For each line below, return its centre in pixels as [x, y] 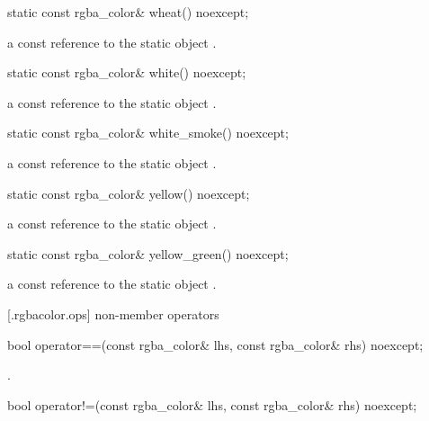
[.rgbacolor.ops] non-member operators [113, 314]
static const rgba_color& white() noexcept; [127, 72]
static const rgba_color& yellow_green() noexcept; [148, 253]
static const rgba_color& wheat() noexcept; [128, 12]
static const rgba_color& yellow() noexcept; [129, 193]
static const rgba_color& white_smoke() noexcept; [148, 133]
